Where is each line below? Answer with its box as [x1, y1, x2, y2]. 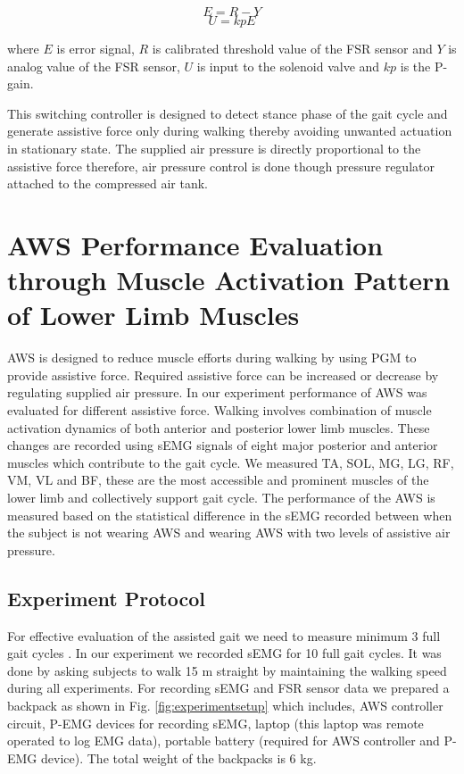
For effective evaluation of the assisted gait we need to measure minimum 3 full [7, 626, 441, 645]
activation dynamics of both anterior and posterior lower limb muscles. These [7, 418, 430, 437]
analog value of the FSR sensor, [7, 56, 180, 75]
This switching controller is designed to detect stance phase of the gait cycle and [7, 104, 448, 122]
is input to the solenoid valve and [196, 56, 380, 75]
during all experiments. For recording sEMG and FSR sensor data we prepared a [7, 678, 450, 697]
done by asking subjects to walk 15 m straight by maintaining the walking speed [7, 661, 447, 679]
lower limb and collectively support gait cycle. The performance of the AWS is [7, 488, 435, 506]
